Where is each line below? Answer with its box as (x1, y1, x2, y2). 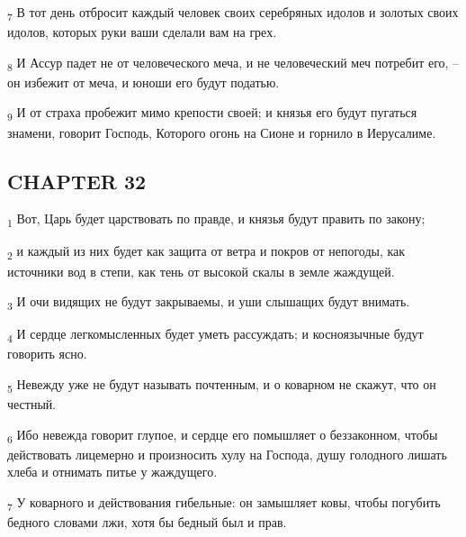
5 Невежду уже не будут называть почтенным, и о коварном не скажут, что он (7, 375, 436, 396)
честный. (7, 395, 57, 414)
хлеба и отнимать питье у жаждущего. (7, 462, 218, 481)
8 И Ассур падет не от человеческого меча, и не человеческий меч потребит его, (7, 52, 449, 74)
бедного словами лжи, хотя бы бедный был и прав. (7, 513, 287, 532)
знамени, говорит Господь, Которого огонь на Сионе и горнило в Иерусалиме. (7, 123, 436, 141)
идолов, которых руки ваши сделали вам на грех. (7, 23, 277, 41)
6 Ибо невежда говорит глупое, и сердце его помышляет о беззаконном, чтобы (7, 424, 438, 446)
